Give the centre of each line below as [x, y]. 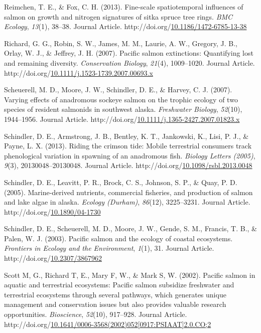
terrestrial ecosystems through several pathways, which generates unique [115, 294]
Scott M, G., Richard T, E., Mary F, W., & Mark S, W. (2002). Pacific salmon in [130, 275]
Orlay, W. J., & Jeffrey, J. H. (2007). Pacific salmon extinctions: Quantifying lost [129, 53]
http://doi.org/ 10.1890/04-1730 [52, 211]
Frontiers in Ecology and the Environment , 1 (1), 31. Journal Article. [109, 248]
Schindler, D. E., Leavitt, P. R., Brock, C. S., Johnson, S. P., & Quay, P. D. [121, 182]
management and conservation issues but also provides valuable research [115, 304]
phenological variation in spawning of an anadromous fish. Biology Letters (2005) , [130, 155]
